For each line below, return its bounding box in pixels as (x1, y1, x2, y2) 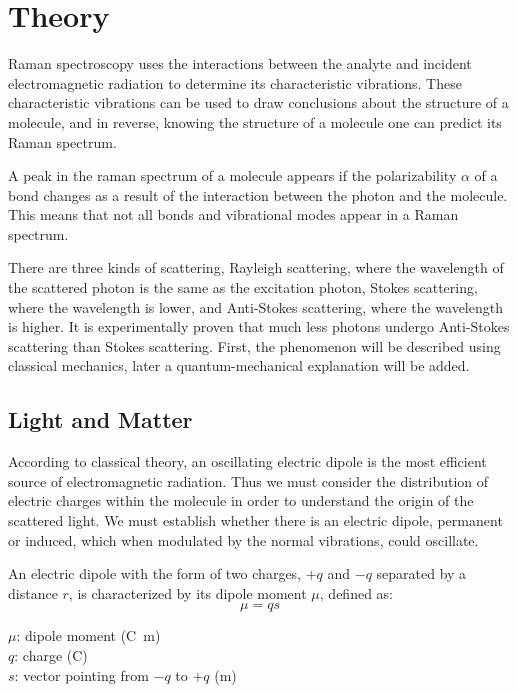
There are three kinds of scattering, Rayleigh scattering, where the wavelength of (8, 257, 504, 278)
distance (8, 582, 58, 603)
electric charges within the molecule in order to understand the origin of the (8, 490, 474, 511)
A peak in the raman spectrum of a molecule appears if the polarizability (8, 165, 457, 186)
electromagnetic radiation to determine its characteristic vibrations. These (8, 72, 462, 93)
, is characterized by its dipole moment (68, 582, 307, 603)
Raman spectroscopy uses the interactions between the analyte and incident (8, 53, 472, 74)
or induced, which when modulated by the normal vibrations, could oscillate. (8, 529, 479, 550)
